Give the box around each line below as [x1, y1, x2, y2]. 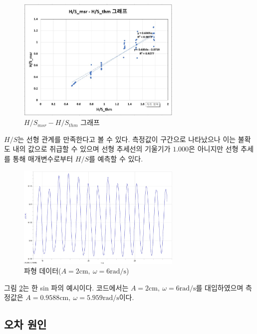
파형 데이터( [24, 265, 61, 276]
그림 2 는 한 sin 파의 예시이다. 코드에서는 [4, 282, 129, 292]
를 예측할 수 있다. [89, 153, 143, 163]
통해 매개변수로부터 [12, 153, 73, 163]
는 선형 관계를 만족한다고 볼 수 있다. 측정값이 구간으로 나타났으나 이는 [17, 133, 236, 144]
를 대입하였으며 [196, 282, 244, 292]
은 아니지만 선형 [189, 143, 239, 154]
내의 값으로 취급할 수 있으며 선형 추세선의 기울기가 [12, 143, 171, 154]
